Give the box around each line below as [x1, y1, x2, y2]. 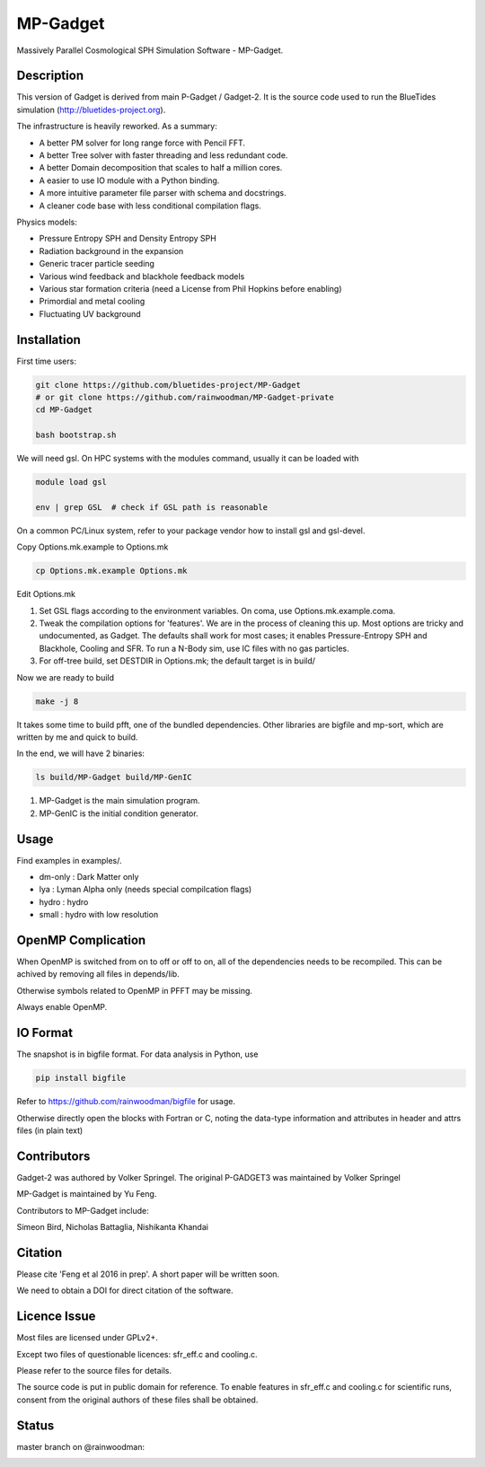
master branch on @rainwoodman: [16, 1441, 145, 1452]
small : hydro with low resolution [39, 909, 159, 920]
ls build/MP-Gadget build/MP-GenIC [35, 772, 192, 783]
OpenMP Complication [16, 932, 146, 947]
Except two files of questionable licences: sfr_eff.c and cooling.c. [16, 1348, 258, 1359]
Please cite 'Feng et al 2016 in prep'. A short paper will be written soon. [16, 1269, 280, 1279]
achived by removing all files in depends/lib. [16, 969, 180, 979]
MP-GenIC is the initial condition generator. [39, 808, 198, 819]
